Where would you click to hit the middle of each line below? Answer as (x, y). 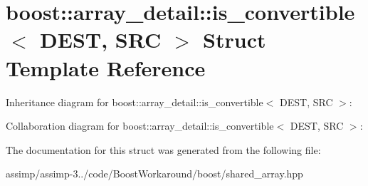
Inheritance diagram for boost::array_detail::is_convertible (135, 102)
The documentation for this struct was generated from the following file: (163, 149)
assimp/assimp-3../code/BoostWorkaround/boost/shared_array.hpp (154, 174)
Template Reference (106, 67)
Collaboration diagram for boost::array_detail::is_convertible (140, 126)
